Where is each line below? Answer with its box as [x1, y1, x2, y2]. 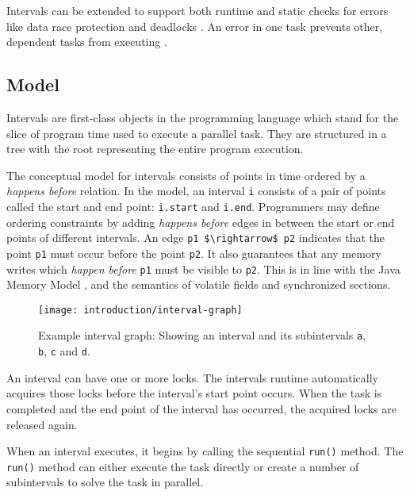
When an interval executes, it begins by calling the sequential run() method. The [6, 443, 404, 459]
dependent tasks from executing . [6, 33, 167, 50]
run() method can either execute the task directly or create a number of [6, 458, 359, 474]
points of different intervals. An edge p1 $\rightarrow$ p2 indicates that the [6, 229, 385, 246]
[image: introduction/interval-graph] [38, 304, 243, 316]
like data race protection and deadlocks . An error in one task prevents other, [6, 17, 383, 34]
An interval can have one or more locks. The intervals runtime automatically [6, 369, 378, 386]
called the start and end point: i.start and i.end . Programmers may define [6, 198, 380, 215]
